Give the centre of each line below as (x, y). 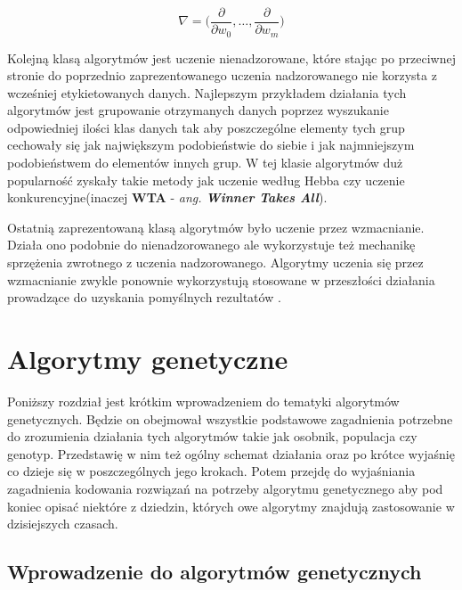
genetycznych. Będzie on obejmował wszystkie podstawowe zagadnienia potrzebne (230, 418)
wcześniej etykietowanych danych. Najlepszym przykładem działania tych (207, 92)
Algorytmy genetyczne (148, 359)
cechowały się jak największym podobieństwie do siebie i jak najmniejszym (211, 145)
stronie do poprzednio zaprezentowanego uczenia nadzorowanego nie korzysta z (222, 75)
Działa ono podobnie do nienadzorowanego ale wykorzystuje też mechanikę (211, 245)
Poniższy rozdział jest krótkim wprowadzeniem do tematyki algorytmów (203, 401)
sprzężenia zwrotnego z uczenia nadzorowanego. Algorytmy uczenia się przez (215, 262)
